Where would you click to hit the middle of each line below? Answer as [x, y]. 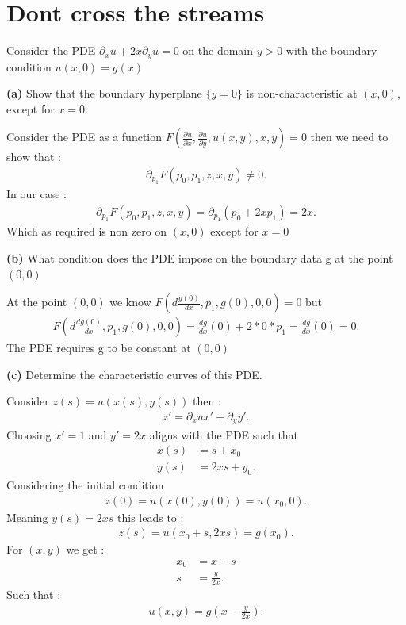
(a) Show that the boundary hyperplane [104, 93]
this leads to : [151, 517]
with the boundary [331, 50]
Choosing [29, 434]
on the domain [218, 50]
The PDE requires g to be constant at [99, 348]
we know [130, 302]
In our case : [36, 194]
